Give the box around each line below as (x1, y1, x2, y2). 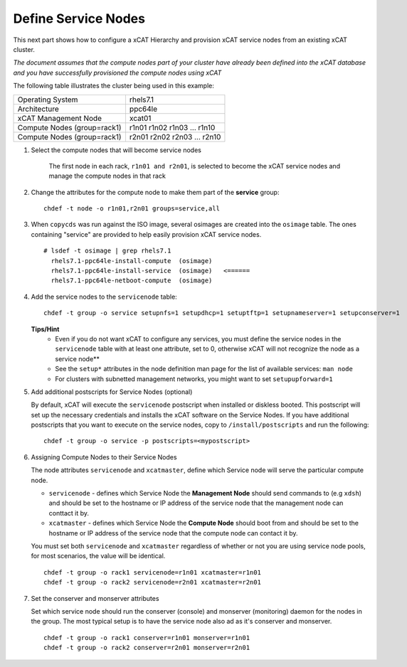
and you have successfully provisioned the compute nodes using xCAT (13, 68, 222, 77)
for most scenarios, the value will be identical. (31, 552, 166, 560)
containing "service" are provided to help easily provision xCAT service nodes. (31, 230, 262, 238)
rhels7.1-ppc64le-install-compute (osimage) (51, 257, 213, 265)
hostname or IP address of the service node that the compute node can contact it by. (48, 528, 298, 537)
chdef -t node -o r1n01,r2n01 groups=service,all (43, 205, 221, 213)
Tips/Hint (31, 324, 60, 333)
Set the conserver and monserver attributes (31, 594, 159, 602)
